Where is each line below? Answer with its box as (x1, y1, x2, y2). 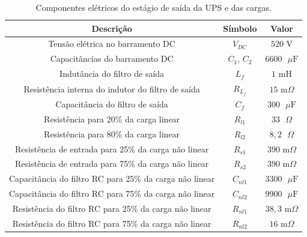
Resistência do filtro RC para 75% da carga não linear (12, 217, 211, 229)
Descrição (91, 22, 132, 34)
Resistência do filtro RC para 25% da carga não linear (12, 202, 211, 214)
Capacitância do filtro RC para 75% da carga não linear (9, 187, 215, 200)
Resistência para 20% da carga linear (44, 112, 180, 125)
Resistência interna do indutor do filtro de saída (23, 82, 200, 95)
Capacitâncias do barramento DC (50, 52, 174, 65)
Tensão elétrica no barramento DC (48, 37, 175, 50)
